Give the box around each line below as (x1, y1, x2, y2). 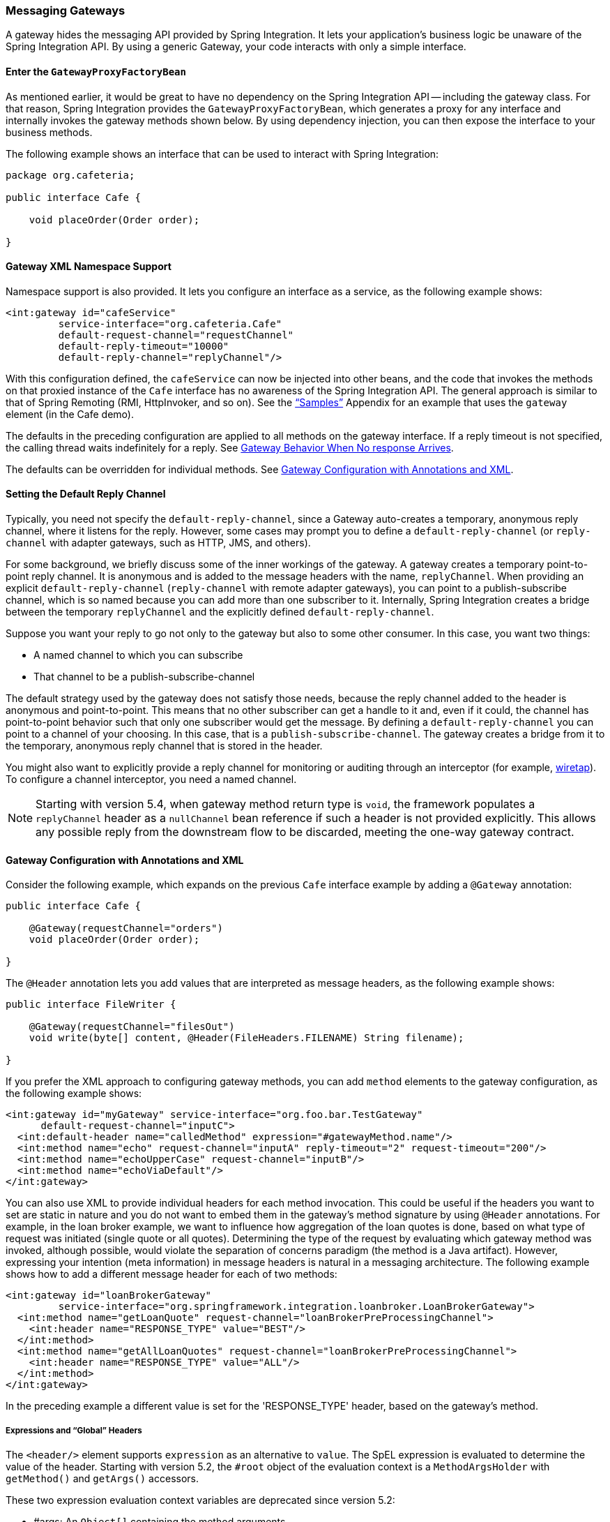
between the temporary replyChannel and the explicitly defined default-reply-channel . (6, 606, 434, 618)
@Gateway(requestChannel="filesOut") (29, 1021, 235, 1033)
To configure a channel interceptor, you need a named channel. (6, 773, 297, 786)
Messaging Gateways (6, 3, 125, 17)
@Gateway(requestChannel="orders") (29, 923, 223, 934)
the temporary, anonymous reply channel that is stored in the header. (6, 740, 323, 752)
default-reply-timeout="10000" (58, 340, 229, 352)
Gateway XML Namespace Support (6, 260, 171, 273)
